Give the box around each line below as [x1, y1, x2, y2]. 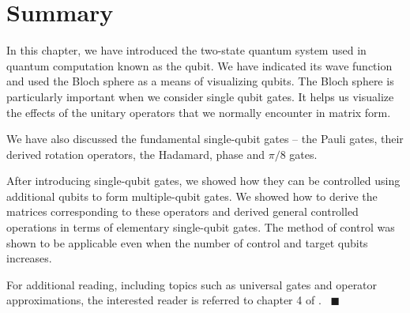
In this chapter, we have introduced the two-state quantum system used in [6, 42, 367, 58]
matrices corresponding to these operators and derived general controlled [6, 203, 359, 220]
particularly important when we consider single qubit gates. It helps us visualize [6, 88, 394, 104]
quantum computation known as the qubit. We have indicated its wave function [6, 57, 393, 74]
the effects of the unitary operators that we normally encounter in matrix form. [6, 104, 391, 120]
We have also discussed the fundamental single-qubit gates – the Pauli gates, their [6, 130, 404, 147]
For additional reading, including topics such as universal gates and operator [6, 276, 378, 292]
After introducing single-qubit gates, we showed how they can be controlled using [6, 172, 401, 189]
